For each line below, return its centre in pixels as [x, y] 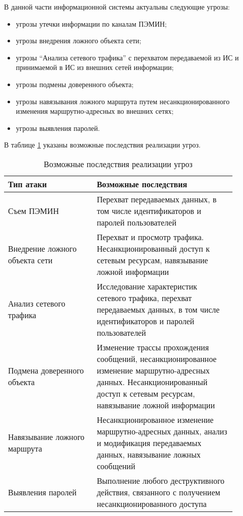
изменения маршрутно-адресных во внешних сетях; [95, 111]
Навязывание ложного [46, 437]
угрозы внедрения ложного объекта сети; [78, 41]
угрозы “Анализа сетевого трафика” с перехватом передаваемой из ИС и [127, 57]
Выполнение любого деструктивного [161, 480]
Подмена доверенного [46, 370]
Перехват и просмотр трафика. [150, 237]
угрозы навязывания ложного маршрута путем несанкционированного [123, 101]
